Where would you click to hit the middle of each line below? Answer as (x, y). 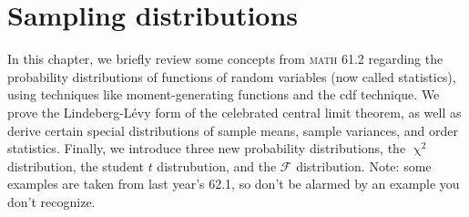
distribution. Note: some (364, 165)
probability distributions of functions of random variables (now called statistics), (232, 76)
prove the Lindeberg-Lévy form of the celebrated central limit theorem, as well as (234, 112)
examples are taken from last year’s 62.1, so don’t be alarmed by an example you (234, 184)
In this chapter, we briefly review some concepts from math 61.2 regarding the (225, 59)
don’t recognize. (51, 201)
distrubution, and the (217, 165)
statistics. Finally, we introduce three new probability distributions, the (207, 148)
